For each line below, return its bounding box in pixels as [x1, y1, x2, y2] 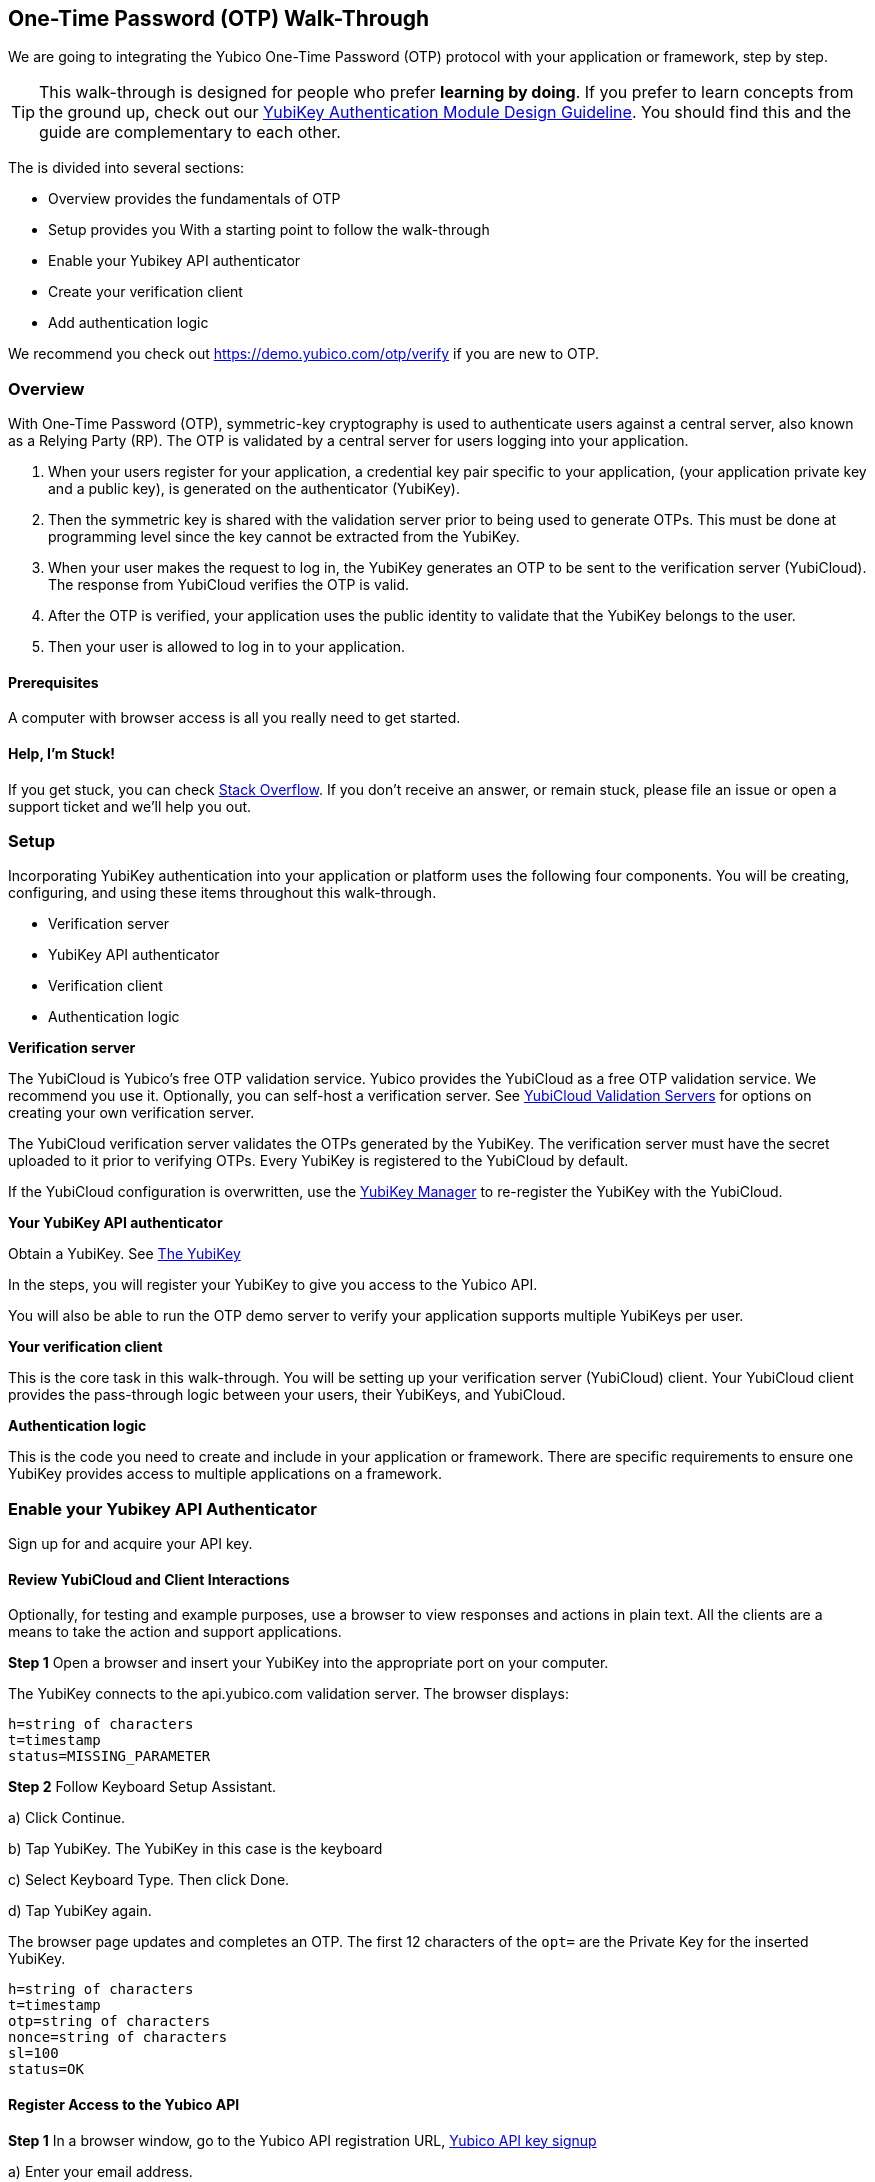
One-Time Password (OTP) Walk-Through [8, 6, 430, 31]
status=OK [8, 2061, 84, 2078]
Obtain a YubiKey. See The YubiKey [8, 1245, 241, 1263]
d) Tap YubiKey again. [8, 1902, 152, 1920]
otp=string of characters [8, 2013, 211, 2030]
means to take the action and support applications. [8, 1623, 342, 1641]
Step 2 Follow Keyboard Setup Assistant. [8, 1778, 277, 1796]
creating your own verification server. [8, 1104, 255, 1122]
